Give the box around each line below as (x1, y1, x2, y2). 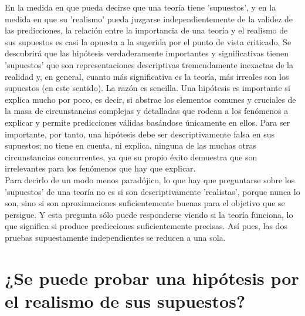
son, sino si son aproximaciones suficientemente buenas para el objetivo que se (5, 197, 285, 209)
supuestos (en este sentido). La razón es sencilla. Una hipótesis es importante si (5, 82, 290, 94)
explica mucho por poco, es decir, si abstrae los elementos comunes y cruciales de (5, 93, 296, 105)
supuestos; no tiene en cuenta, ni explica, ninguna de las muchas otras (5, 139, 257, 152)
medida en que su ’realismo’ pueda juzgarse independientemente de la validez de (5, 12, 293, 25)
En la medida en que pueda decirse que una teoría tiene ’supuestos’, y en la (5, 1, 276, 13)
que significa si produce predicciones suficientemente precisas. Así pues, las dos (5, 220, 287, 232)
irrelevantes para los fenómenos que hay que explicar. (5, 162, 196, 174)
